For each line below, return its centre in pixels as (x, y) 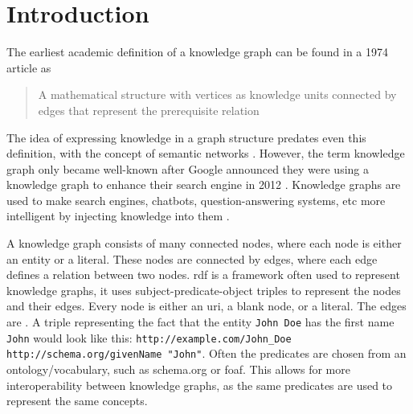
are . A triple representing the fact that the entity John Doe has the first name (200, 322)
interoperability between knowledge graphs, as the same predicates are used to (200, 385)
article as (29, 67)
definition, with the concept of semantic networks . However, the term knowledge (206, 153)
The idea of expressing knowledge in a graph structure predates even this (186, 137)
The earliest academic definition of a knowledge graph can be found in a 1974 (197, 52)
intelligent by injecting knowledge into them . (118, 216)
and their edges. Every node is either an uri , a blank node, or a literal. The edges (206, 306)
